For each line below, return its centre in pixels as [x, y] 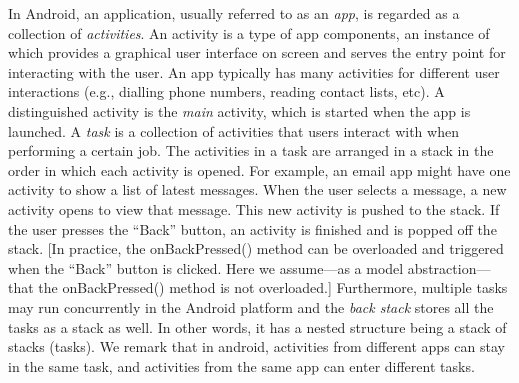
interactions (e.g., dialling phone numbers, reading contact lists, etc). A [226, 91]
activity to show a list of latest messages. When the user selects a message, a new [257, 189]
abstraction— [449, 267]
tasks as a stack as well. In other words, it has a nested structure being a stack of [257, 326]
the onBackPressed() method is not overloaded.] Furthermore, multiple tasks [273, 287]
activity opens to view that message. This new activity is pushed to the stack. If [254, 208]
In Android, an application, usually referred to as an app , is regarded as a [234, 13]
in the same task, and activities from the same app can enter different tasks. [241, 365]
